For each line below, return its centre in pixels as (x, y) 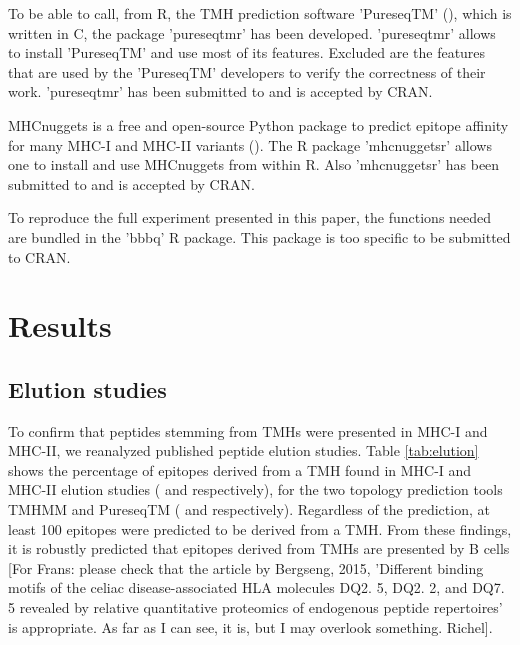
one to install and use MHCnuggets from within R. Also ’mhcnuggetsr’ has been (254, 164)
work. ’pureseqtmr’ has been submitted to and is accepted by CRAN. (220, 91)
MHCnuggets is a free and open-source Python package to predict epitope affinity (258, 124)
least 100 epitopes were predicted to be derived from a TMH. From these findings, (260, 528)
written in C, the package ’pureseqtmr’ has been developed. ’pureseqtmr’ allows (252, 32)
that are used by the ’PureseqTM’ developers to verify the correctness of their (247, 71)
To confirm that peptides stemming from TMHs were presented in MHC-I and (248, 430)
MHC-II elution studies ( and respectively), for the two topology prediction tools (255, 489)
